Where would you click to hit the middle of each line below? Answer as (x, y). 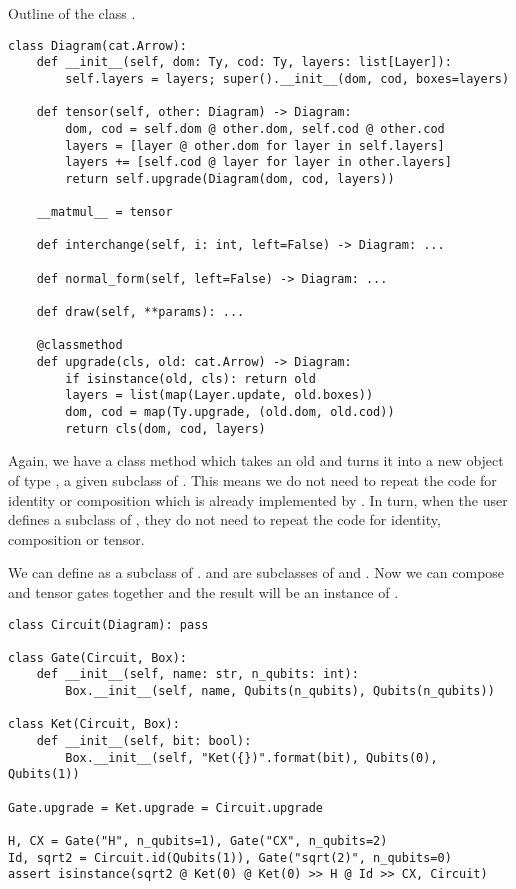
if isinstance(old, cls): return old (190, 378)
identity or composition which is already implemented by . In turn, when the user (258, 499)
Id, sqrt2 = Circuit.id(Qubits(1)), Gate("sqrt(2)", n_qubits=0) (230, 857)
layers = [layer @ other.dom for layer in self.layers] (255, 145)
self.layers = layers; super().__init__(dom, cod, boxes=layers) (287, 78)
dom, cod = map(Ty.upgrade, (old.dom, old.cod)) (230, 412)
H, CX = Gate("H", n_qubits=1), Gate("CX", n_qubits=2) (198, 841)
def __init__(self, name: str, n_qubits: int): (197, 674)
